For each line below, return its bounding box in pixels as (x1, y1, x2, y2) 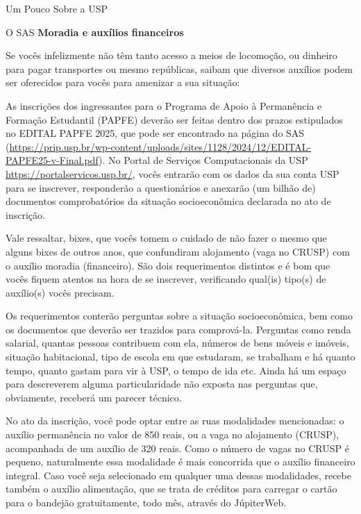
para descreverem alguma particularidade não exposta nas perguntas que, (6, 376, 318, 391)
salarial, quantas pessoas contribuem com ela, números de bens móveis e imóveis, (6, 335, 349, 350)
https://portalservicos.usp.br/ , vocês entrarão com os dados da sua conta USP (6, 166, 339, 181)
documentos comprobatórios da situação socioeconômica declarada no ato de (6, 194, 331, 208)
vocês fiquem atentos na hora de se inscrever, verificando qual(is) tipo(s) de (6, 272, 326, 286)
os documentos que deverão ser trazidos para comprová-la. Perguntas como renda (6, 322, 351, 336)
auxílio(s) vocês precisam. (6, 285, 115, 299)
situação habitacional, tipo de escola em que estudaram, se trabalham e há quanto (6, 349, 355, 364)
